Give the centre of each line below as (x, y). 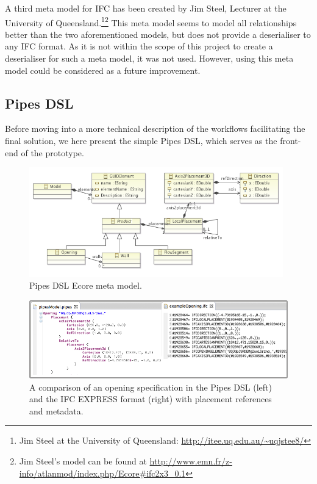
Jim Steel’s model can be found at (83, 461)
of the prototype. (52, 152)
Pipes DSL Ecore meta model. (86, 285)
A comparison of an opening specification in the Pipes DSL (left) (151, 387)
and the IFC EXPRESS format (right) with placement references (151, 399)
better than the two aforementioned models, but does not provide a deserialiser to (158, 34)
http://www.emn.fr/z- (191, 461)
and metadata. (56, 410)
